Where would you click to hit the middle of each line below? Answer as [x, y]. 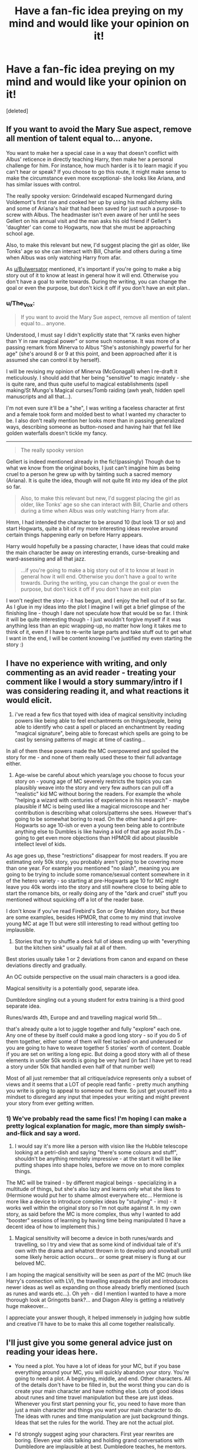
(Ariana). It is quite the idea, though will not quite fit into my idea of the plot [97, 481]
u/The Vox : [21, 303]
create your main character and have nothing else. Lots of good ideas [99, 1391]
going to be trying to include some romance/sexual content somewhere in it [98, 875]
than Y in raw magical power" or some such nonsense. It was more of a [93, 341]
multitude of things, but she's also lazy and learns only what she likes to [93, 1189]
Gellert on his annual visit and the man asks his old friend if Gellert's [89, 221]
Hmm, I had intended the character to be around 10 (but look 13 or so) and [96, 522]
